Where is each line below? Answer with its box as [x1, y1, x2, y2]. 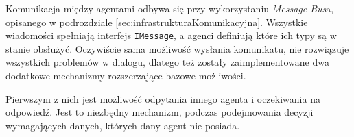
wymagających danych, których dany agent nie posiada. [5, 118, 240, 132]
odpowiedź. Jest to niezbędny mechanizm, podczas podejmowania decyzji [5, 105, 314, 119]
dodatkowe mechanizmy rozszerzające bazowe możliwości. [5, 68, 246, 83]
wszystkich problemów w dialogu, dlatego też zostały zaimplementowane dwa [5, 55, 329, 69]
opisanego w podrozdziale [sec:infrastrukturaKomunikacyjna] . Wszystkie [5, 14, 308, 29]
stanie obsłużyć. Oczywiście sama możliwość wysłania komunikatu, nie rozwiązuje [5, 41, 349, 55]
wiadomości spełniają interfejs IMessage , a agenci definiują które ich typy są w [5, 28, 337, 42]
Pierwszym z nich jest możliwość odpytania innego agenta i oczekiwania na [5, 91, 320, 105]
